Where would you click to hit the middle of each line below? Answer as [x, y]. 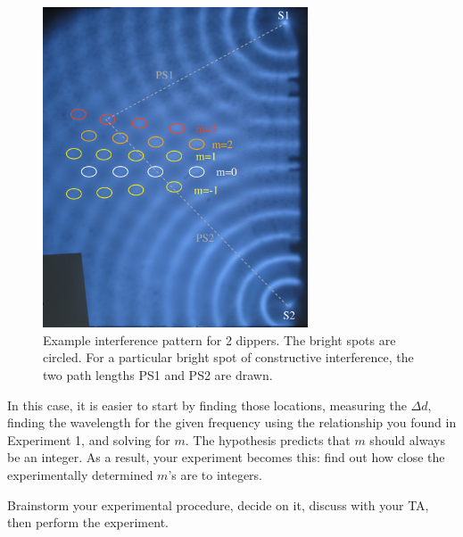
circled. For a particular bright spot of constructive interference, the [228, 357]
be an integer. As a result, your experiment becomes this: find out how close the [226, 457]
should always [407, 439]
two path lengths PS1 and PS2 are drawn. [158, 374]
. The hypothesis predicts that [268, 439]
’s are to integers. [215, 474]
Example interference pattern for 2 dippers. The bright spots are [219, 339]
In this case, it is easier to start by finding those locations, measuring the [207, 405]
